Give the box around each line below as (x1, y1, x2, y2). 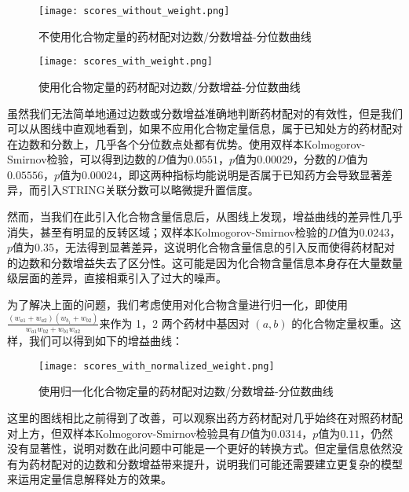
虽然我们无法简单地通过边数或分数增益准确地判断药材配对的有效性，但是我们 (7, 105, 403, 121)
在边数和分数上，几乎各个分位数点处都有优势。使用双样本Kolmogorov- (7, 135, 366, 152)
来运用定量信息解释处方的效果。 (7, 471, 172, 487)
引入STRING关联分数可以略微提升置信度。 (39, 182, 259, 198)
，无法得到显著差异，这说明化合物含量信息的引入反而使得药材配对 (53, 239, 395, 255)
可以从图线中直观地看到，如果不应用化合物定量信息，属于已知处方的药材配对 (7, 120, 403, 137)
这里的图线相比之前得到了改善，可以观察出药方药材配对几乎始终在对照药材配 (7, 409, 403, 426)
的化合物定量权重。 (291, 314, 391, 331)
